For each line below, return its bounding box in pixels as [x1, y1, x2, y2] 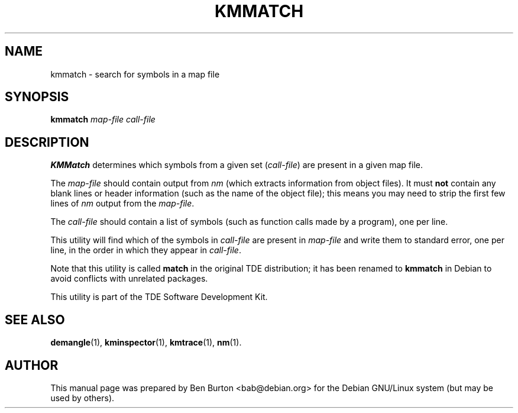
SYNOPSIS [5, 89, 69, 105]
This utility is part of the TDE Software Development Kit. [50, 292, 268, 302]
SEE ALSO [5, 312, 65, 327]
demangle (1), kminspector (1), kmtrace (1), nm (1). [50, 337, 242, 348]
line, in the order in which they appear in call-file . [50, 245, 241, 256]
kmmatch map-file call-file [50, 114, 156, 125]
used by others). [50, 392, 115, 403]
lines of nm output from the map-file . [50, 198, 195, 209]
